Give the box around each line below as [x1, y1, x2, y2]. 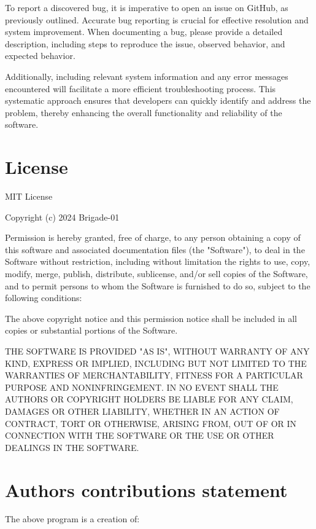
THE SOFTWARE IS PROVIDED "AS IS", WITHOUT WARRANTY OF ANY [5, 345, 310, 357]
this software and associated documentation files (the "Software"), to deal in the [5, 243, 305, 256]
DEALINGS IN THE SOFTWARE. [5, 441, 139, 453]
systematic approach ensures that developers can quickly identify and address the [5, 94, 311, 107]
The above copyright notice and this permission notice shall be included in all [5, 312, 298, 324]
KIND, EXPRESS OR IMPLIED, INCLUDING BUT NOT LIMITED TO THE [5, 356, 307, 369]
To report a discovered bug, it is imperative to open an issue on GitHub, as [5, 1, 288, 14]
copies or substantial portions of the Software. [5, 324, 178, 337]
